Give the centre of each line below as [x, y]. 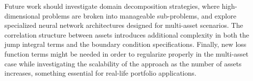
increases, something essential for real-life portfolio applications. [100, 73]
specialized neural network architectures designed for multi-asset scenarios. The [124, 25]
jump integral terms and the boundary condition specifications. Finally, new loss [126, 44]
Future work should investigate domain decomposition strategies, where [112, 6]
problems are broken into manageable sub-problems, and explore [139, 15]
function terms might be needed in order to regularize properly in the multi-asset [126, 53]
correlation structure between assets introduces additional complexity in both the [127, 34]
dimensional [22, 15]
